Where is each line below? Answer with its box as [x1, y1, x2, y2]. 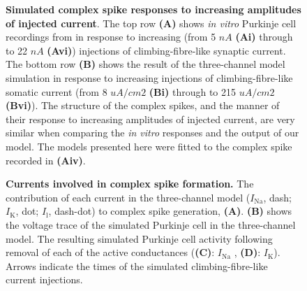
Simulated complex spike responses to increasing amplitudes [6, 2, 301, 16]
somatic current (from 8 [6, 84, 107, 99]
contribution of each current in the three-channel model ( [6, 190, 250, 204]
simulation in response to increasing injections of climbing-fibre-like [6, 70, 293, 85]
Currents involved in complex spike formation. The [6, 176, 254, 191]
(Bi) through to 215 [149, 84, 236, 99]
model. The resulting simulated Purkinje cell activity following [6, 231, 273, 246]
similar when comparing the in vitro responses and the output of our [6, 125, 299, 140]
